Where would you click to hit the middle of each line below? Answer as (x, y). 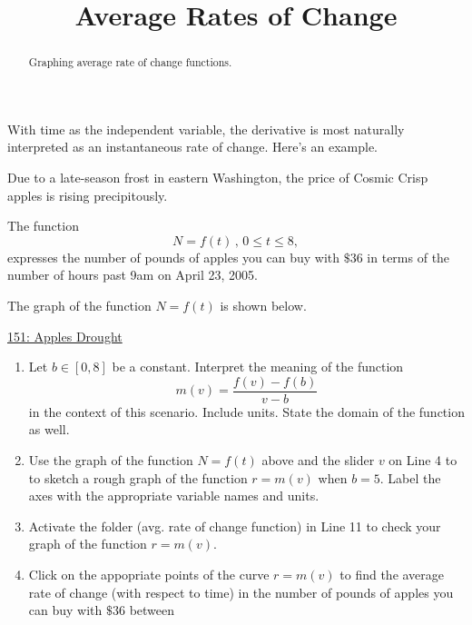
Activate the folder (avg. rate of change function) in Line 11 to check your (235, 526)
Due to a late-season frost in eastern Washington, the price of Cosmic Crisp (218, 178)
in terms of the (408, 257)
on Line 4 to (423, 460)
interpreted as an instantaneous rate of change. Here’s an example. (193, 147)
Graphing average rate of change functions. (130, 62)
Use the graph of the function (111, 460)
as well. (49, 429)
